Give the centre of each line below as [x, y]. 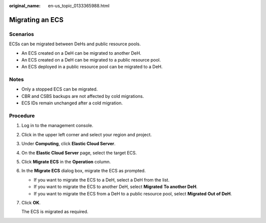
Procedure [22, 116]
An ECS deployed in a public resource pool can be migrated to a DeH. [92, 67]
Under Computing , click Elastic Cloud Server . [68, 144]
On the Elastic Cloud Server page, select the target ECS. [79, 153]
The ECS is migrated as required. [55, 212]
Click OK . [31, 202]
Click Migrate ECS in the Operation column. [66, 161]
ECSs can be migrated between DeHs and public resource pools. [75, 44]
